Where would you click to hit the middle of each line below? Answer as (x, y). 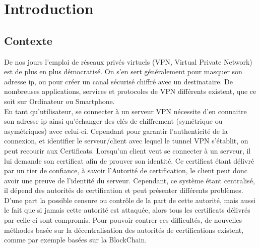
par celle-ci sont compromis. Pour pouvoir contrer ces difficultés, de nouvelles (123, 220)
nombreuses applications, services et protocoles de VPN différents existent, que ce (130, 91)
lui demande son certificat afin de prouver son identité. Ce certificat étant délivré (129, 160)
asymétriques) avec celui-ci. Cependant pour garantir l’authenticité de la (116, 131)
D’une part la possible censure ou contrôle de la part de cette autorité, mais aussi (130, 200)
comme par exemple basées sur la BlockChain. (76, 240)
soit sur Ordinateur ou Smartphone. (59, 101)
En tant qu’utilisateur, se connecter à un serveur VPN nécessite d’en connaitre (125, 111)
